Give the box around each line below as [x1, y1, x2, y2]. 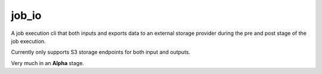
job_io [11, 9, 42, 22]
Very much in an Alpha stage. [11, 59, 85, 66]
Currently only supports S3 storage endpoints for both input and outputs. [11, 49, 191, 56]
